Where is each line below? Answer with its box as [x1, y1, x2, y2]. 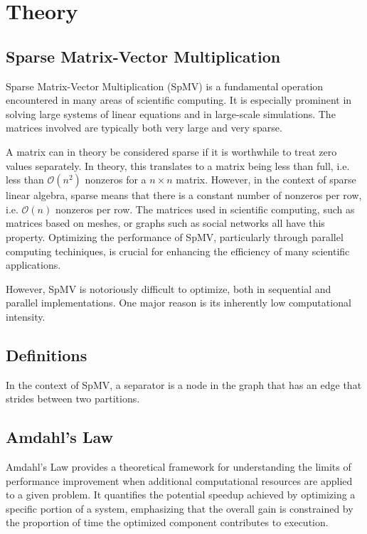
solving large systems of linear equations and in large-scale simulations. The [6, 106, 336, 121]
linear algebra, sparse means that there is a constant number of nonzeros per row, [6, 188, 362, 203]
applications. [6, 257, 61, 272]
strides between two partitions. [6, 391, 140, 406]
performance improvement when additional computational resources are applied [6, 473, 353, 488]
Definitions [6, 343, 87, 365]
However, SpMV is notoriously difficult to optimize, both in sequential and [6, 281, 331, 296]
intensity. [6, 309, 46, 324]
